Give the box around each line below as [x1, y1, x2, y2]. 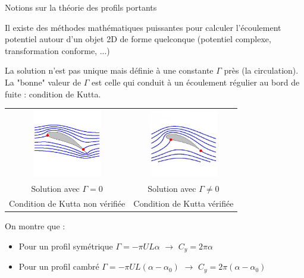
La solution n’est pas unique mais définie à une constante [5, 64, 214, 77]
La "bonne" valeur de [5, 75, 82, 88]
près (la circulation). [224, 64, 299, 77]
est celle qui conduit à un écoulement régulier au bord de [92, 75, 300, 88]
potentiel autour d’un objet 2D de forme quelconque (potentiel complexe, [5, 33, 271, 45]
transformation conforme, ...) [5, 44, 110, 56]
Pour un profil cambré [18, 260, 99, 273]
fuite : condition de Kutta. [5, 87, 101, 100]
